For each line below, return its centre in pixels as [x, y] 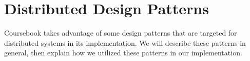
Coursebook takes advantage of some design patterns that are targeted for [121, 33]
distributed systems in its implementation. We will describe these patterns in [125, 42]
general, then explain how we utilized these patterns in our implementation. [123, 53]
